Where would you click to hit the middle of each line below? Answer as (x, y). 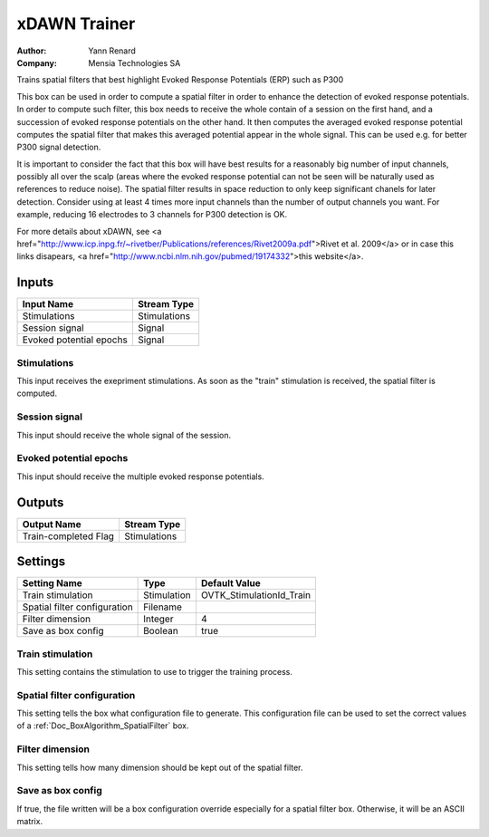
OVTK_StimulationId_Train (256, 595)
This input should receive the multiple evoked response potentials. (140, 476)
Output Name (52, 524)
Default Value (231, 583)
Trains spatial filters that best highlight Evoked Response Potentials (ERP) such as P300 (180, 80)
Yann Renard (112, 51)
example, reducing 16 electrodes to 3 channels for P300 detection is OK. (152, 215)
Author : (32, 51)
